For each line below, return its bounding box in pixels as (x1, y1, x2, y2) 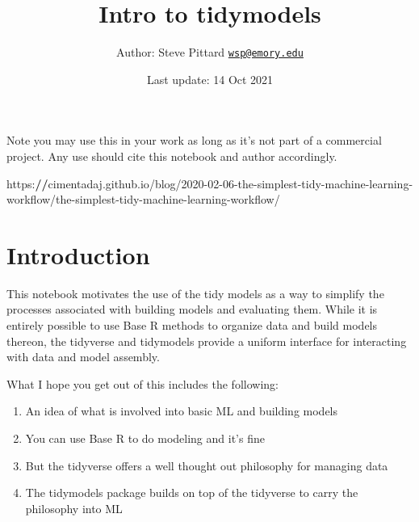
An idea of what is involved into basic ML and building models (25, 402, 338, 419)
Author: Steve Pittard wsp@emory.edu (116, 44, 304, 61)
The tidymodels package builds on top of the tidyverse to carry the (25, 484, 358, 501)
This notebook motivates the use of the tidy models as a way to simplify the (6, 284, 384, 301)
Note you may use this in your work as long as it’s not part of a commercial (6, 132, 382, 149)
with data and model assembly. (6, 348, 160, 365)
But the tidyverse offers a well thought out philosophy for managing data (25, 457, 388, 474)
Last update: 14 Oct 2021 (146, 70, 274, 87)
